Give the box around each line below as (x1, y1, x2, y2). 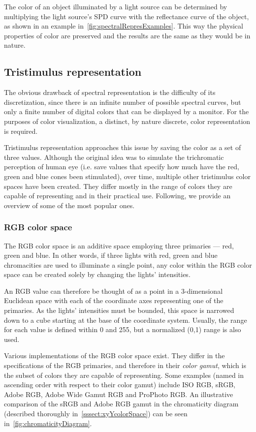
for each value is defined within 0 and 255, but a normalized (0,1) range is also (4, 324, 241, 335)
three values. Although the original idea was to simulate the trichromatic (4, 152, 224, 162)
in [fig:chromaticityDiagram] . (4, 418, 92, 428)
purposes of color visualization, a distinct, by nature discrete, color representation (4, 116, 251, 126)
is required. (4, 125, 38, 136)
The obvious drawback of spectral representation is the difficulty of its (4, 87, 216, 97)
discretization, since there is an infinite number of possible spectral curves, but (4, 96, 241, 107)
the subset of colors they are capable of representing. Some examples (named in (4, 370, 244, 380)
